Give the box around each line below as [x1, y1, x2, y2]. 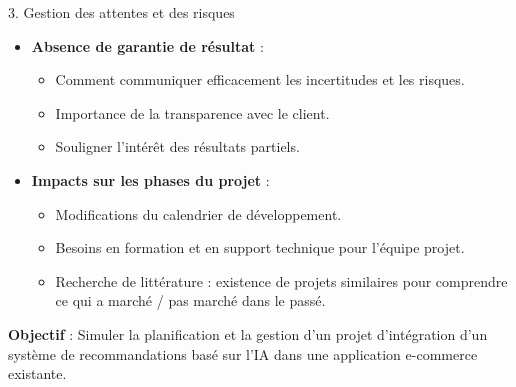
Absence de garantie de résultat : [31, 35, 264, 56]
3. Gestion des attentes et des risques [8, 2, 235, 22]
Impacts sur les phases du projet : [31, 169, 270, 190]
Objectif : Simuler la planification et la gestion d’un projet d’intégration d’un [8, 323, 488, 344]
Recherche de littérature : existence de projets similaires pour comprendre [55, 270, 508, 291]
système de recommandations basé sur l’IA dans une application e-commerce [8, 343, 478, 364]
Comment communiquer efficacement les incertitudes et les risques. [55, 69, 465, 90]
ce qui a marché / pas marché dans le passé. [55, 290, 326, 311]
